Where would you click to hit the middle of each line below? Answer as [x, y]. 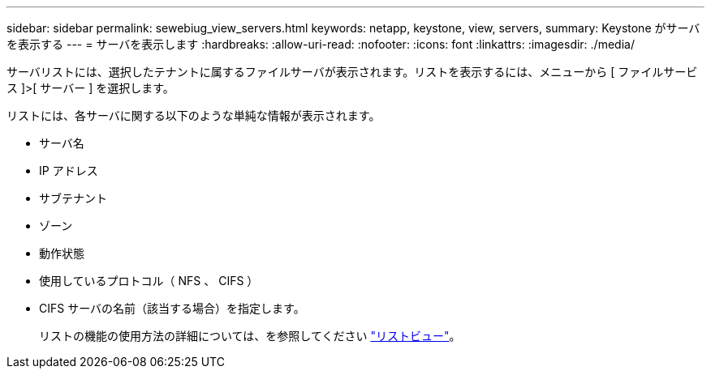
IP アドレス [69, 170]
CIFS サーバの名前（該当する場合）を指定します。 [172, 308]
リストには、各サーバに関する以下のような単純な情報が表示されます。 [194, 115]
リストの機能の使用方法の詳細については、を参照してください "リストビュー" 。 [250, 336]
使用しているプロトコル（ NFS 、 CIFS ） [149, 281]
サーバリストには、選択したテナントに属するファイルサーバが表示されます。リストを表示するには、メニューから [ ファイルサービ [352, 72]
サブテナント [73, 198]
